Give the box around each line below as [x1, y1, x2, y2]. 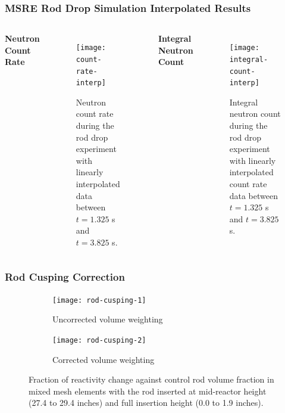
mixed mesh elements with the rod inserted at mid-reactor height [29, 384, 267, 397]
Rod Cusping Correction [5, 269, 125, 284]
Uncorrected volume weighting [52, 313, 163, 325]
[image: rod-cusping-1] [52, 296, 146, 305]
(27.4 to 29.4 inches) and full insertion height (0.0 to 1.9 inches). [29, 396, 264, 409]
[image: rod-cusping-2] [52, 336, 146, 345]
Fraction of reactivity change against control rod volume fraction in [29, 373, 274, 386]
